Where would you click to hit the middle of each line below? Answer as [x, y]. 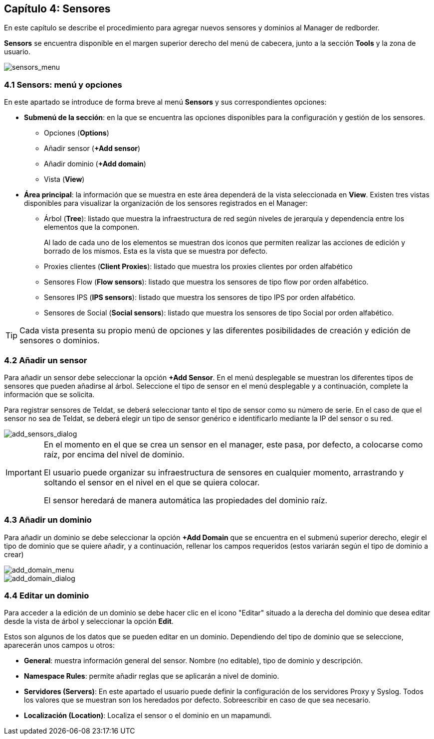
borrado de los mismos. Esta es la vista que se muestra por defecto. [156, 251]
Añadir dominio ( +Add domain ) [95, 164]
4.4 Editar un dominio [47, 596]
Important [24, 472]
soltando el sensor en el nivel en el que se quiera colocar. [152, 482]
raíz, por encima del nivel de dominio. [114, 454]
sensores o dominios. [60, 341]
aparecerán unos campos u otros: [60, 645]
